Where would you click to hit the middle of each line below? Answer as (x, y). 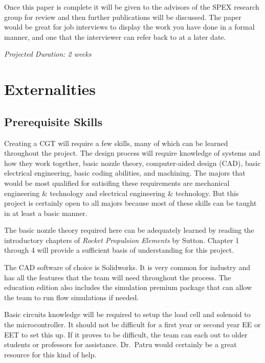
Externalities (50, 89)
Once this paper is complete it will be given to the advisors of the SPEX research (132, 7)
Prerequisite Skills (53, 121)
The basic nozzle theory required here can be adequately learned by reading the (129, 230)
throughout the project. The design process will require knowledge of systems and (132, 153)
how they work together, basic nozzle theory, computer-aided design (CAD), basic (132, 163)
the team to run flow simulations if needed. (72, 297)
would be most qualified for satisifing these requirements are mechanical (117, 183)
